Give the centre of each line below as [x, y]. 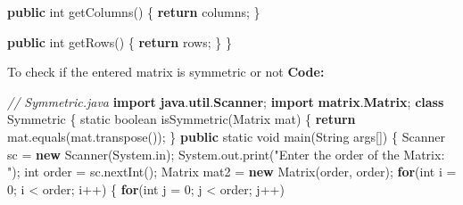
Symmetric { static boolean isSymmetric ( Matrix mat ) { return [182, 119]
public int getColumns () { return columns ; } [134, 12]
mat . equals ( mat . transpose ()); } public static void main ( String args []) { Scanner [226, 136]
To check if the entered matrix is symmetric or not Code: [166, 72]
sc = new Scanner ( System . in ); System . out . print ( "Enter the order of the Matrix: [226, 154]
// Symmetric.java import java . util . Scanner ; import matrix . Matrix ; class [226, 101]
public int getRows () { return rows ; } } [120, 41]
